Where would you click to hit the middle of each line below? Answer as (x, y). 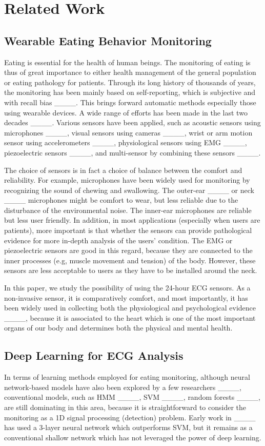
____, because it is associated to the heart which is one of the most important (130, 317)
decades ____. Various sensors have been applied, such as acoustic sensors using (132, 122)
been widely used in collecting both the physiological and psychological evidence (130, 308)
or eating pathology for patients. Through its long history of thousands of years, (130, 82)
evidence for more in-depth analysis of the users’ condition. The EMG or (118, 240)
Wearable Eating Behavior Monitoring (108, 40)
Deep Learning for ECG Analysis (94, 355)
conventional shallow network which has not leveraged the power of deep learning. (133, 437)
